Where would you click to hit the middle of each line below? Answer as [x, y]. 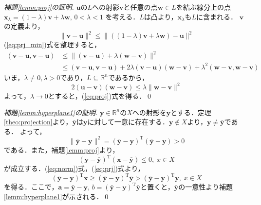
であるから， [128, 77]
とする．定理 [191, 112]
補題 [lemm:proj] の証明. [39, 7]
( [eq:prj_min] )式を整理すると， [53, 44]
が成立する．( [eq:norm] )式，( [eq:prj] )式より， [74, 168]
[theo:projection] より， [38, 122]
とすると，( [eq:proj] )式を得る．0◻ [100, 96]
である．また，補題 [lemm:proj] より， [62, 149]
